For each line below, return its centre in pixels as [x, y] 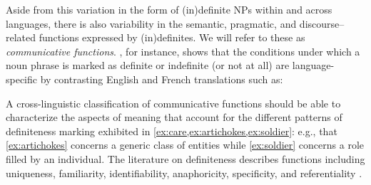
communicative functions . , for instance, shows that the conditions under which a [183, 51]
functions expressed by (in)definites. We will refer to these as [172, 37]
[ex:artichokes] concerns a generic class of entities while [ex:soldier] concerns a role [185, 145]
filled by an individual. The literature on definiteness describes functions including [185, 158]
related [21, 37]
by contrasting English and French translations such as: [162, 79]
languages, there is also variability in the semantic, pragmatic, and [151, 23]
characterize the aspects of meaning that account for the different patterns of [174, 117]
